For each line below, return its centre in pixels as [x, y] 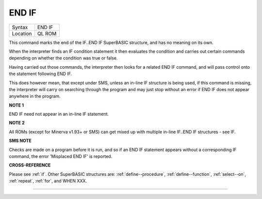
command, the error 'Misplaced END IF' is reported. [61, 156]
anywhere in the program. [35, 96]
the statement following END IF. [41, 74]
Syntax [20, 27]
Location [22, 33]
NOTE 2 [17, 123]
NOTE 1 [16, 105]
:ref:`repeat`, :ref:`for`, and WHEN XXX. [48, 181]
